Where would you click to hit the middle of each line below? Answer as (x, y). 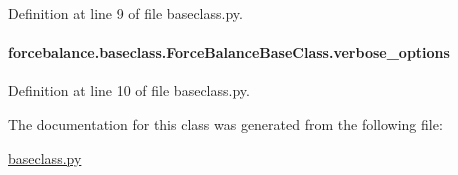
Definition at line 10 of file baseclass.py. (129, 90)
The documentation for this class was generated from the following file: (225, 123)
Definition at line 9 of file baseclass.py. (125, 13)
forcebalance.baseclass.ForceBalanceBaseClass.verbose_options (229, 52)
